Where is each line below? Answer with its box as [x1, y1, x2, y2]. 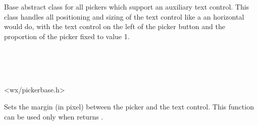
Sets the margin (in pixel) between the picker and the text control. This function [4, 101, 254, 111]
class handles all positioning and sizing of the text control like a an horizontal [4, 11, 244, 22]
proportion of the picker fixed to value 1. [4, 31, 130, 41]
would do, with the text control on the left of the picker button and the [4, 21, 225, 32]
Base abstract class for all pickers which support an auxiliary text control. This [4, 2, 249, 12]
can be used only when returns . [4, 111, 104, 121]
